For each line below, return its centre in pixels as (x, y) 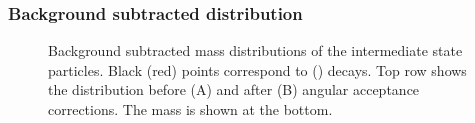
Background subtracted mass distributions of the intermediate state (255, 50)
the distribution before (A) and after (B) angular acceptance (234, 89)
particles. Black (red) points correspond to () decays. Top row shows (257, 69)
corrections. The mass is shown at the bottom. (190, 109)
